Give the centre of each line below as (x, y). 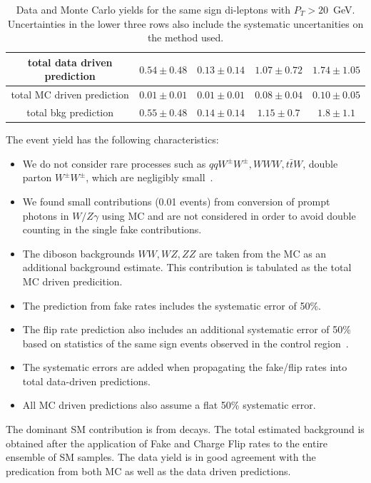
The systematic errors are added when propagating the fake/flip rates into (185, 367)
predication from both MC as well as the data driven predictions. (148, 471)
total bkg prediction (70, 112)
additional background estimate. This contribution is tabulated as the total (187, 267)
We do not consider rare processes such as (114, 163)
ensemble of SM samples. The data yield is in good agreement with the (161, 457)
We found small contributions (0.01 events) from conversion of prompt (176, 201)
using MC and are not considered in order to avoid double (229, 215)
